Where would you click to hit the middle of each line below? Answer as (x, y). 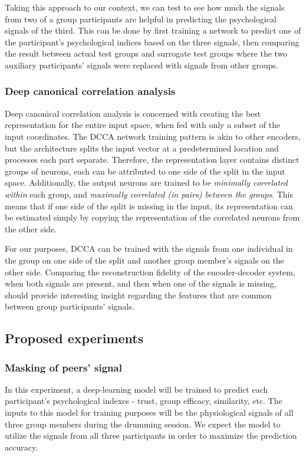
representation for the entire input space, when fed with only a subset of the (143, 125)
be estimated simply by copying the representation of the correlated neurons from (152, 217)
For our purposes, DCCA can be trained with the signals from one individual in (149, 249)
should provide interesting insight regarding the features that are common (138, 295)
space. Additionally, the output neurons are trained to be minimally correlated (146, 183)
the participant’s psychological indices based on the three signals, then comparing (152, 42)
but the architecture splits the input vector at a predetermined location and (142, 148)
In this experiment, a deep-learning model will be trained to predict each (136, 389)
